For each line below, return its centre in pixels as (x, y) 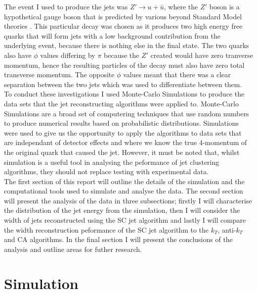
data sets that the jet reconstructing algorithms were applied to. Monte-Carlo (121, 103)
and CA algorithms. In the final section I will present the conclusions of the (118, 239)
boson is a (224, 6)
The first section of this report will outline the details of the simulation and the (124, 181)
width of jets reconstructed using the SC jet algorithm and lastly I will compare (125, 220)
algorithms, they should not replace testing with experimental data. (107, 171)
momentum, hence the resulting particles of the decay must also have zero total (124, 65)
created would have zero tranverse (202, 55)
